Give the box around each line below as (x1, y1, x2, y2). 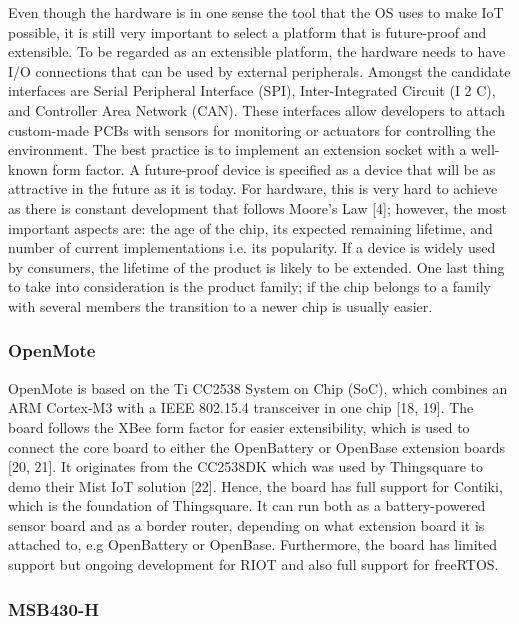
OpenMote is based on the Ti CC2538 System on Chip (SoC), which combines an (8, 377, 508, 398)
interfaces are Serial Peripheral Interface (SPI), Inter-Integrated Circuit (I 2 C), (8, 80, 496, 101)
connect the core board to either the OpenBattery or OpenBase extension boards (8, 436, 506, 457)
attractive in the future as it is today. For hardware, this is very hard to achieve (8, 178, 498, 199)
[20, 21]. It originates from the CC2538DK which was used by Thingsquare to (8, 456, 484, 477)
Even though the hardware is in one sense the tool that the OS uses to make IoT (8, 2, 504, 22)
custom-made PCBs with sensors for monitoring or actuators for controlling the (8, 119, 496, 140)
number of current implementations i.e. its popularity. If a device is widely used (8, 237, 496, 258)
